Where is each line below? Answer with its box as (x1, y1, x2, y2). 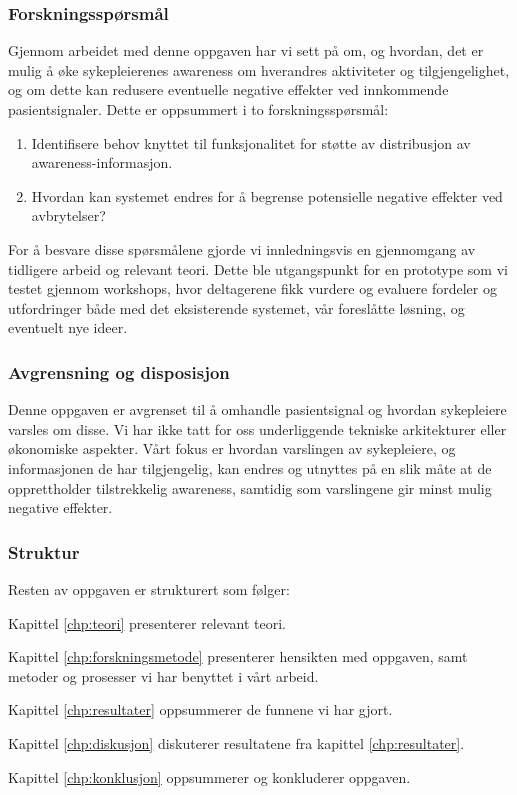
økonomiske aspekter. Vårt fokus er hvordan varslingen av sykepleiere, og (8, 438, 456, 459)
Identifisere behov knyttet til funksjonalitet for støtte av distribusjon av (31, 132, 471, 153)
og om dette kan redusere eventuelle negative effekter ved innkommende (8, 79, 449, 100)
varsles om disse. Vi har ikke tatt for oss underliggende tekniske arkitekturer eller (8, 418, 507, 439)
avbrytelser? (31, 205, 106, 226)
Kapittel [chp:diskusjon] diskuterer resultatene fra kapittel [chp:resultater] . (8, 732, 465, 753)
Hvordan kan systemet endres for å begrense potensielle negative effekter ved (31, 185, 503, 206)
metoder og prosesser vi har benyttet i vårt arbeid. (8, 665, 319, 686)
